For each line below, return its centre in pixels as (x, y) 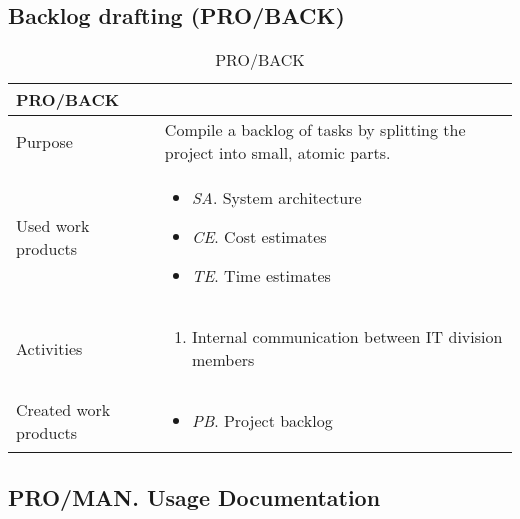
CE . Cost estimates (259, 237)
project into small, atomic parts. (277, 153)
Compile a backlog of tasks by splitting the (315, 130)
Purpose (44, 141)
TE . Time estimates (261, 276)
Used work (53, 225)
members (223, 360)
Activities (49, 348)
